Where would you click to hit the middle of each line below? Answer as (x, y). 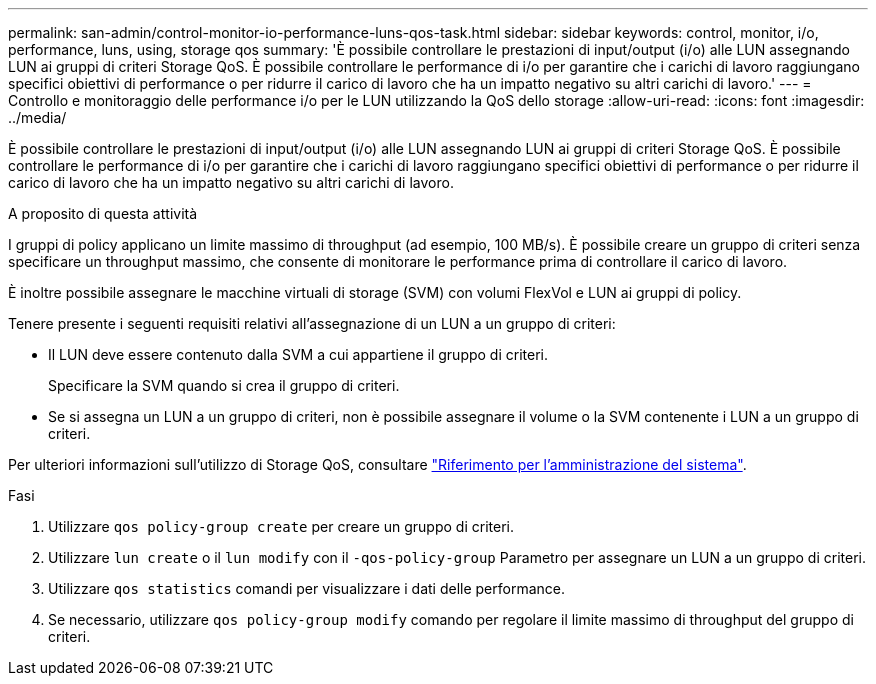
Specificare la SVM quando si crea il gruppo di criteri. (224, 385)
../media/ (37, 117)
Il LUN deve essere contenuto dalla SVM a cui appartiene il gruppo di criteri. (298, 354)
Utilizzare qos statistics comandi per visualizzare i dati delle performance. (307, 588)
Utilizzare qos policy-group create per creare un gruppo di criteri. (281, 526)
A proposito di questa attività (103, 213)
